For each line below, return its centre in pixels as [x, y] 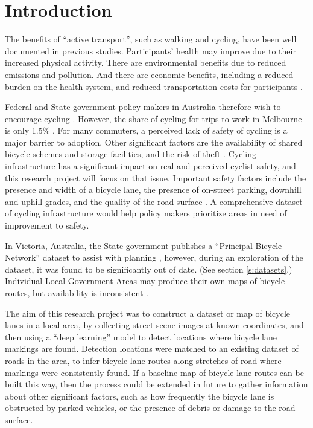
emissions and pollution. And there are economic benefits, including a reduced [149, 74]
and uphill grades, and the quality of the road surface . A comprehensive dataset [154, 201]
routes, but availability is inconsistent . [77, 293]
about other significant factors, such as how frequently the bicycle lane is [140, 396]
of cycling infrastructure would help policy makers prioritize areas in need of [146, 213]
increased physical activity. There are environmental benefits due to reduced [146, 63]
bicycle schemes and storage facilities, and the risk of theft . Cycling [131, 154]
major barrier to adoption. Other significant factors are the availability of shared [154, 142]
